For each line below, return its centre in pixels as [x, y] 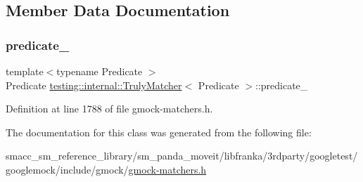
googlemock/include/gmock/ [67, 169]
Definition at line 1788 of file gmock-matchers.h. [109, 109]
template [25, 71]
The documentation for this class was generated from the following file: [159, 132]
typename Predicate [100, 71]
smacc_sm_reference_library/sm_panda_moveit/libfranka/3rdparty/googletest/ [182, 156]
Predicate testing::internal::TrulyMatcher [94, 85]
